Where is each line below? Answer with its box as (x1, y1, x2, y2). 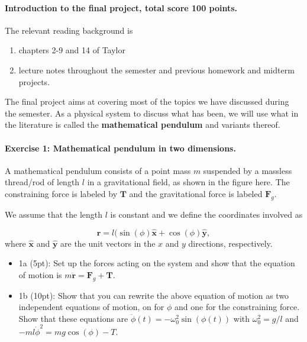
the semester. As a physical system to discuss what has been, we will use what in (5, 107, 299, 119)
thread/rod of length (5, 176, 80, 188)
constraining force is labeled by (5, 187, 118, 199)
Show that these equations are (18, 312, 128, 324)
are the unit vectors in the (60, 237, 156, 249)
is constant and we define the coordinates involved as (110, 208, 303, 220)
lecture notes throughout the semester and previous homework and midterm (18, 63, 295, 76)
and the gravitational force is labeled (129, 187, 263, 199)
